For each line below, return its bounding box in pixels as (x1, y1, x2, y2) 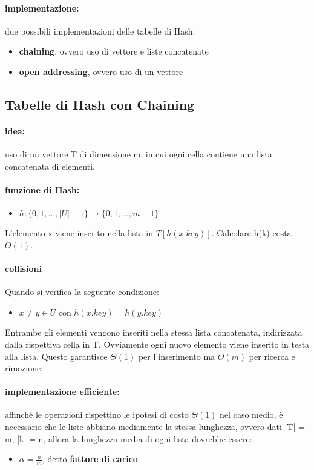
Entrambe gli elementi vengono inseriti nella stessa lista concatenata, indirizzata (5, 326, 303, 339)
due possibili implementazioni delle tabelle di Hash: (5, 24, 195, 37)
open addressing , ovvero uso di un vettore (19, 65, 183, 78)
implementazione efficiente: (5, 385, 120, 398)
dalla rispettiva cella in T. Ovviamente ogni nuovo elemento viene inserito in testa (5, 337, 310, 350)
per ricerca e (249, 349, 295, 362)
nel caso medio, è (220, 408, 283, 421)
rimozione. (5, 362, 44, 374)
